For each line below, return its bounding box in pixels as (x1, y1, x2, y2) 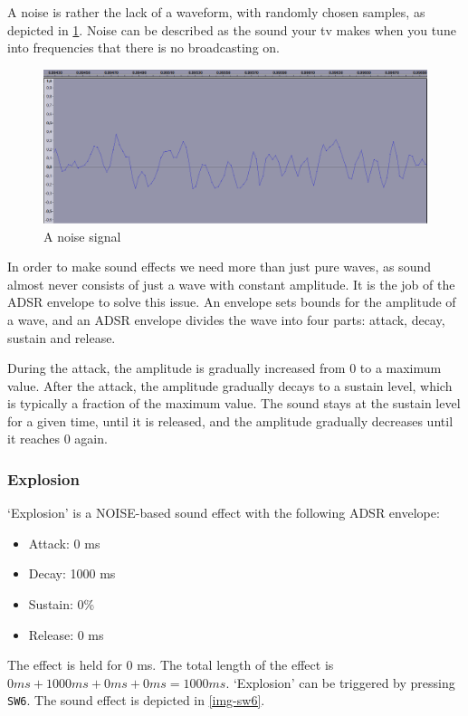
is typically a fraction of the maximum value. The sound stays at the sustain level (7, 394, 461, 413)
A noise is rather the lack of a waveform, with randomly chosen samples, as (7, 3, 425, 21)
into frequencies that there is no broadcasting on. (7, 38, 280, 57)
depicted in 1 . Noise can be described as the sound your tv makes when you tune (7, 20, 456, 39)
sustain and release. (7, 328, 116, 347)
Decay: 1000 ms (28, 564, 116, 583)
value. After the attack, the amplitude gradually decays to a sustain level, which (7, 376, 453, 395)
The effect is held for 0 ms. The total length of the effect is (7, 655, 334, 674)
